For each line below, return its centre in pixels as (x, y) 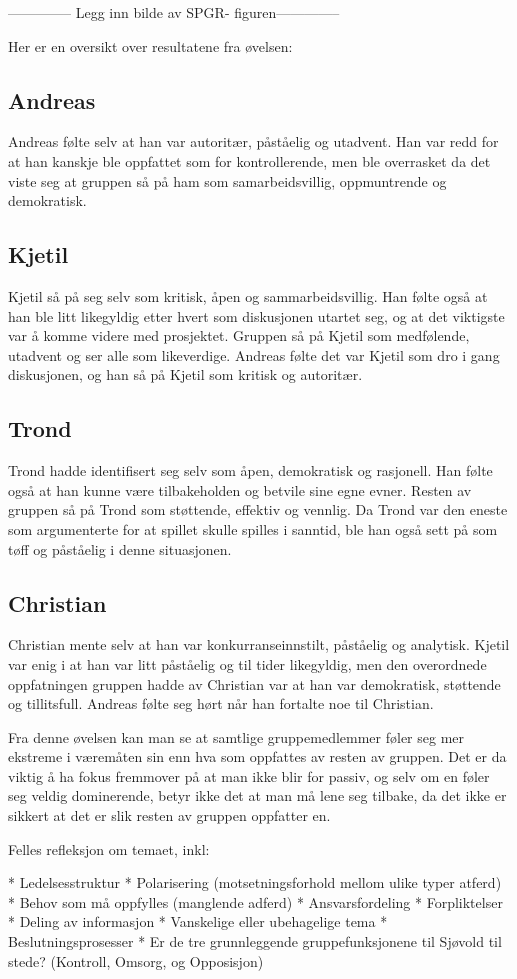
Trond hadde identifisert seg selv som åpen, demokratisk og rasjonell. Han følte (250, 470)
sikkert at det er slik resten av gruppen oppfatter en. (169, 815)
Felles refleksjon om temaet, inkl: (109, 848)
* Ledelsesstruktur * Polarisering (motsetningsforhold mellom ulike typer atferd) (255, 882)
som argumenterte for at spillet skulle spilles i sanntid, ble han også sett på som (253, 528)
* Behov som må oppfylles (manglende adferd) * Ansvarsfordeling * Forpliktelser (255, 901)
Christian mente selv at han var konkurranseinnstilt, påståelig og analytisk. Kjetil (259, 644)
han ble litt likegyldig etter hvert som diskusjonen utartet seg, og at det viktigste (256, 315)
